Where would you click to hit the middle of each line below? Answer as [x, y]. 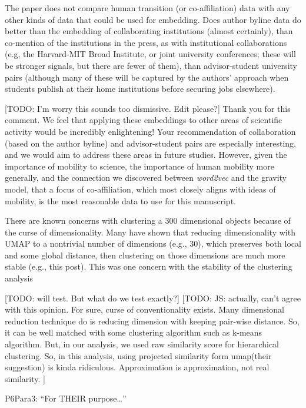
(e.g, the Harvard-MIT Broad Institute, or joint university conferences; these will [151, 54]
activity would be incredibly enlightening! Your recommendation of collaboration [150, 131]
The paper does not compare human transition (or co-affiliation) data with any [147, 8]
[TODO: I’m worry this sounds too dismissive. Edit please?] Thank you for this [148, 108]
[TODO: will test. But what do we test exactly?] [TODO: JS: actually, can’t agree [153, 298]
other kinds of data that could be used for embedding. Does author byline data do [153, 19]
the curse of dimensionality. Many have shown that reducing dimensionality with [150, 232]
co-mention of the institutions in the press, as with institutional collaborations [146, 42]
